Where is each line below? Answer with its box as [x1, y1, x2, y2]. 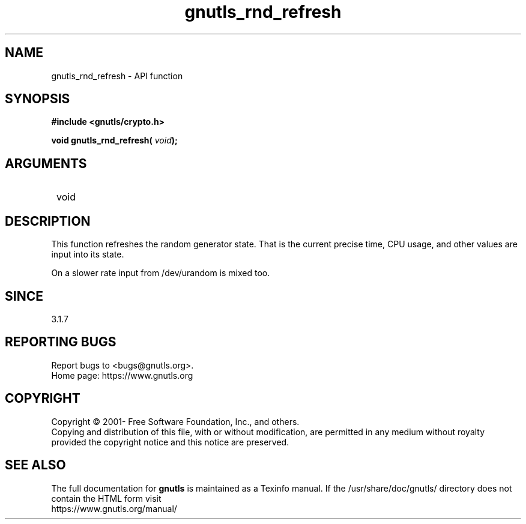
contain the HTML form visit [51, 493, 162, 504]
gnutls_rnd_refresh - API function [51, 70, 183, 81]
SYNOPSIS [5, 91, 70, 107]
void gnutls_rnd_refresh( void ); [51, 135, 178, 146]
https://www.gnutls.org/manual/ [51, 503, 177, 514]
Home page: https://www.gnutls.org [51, 370, 193, 381]
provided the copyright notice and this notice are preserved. [51, 436, 289, 447]
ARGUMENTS [5, 155, 87, 171]
